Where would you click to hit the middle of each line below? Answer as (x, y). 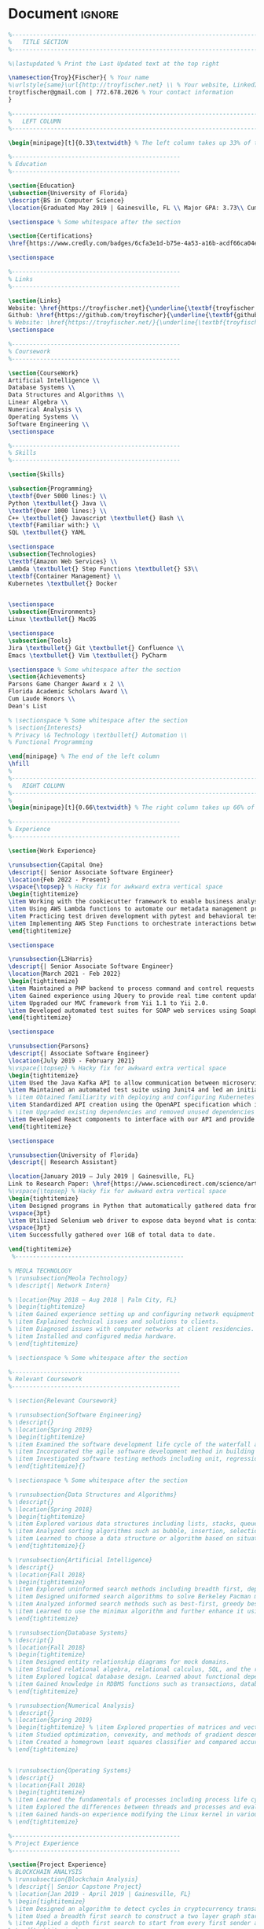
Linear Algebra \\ (38, 402)
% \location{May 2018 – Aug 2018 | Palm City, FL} (93, 1299)
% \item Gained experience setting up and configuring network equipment (132, 1314)
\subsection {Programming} (50, 489)
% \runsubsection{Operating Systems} (70, 1770)
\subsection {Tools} (40, 641)
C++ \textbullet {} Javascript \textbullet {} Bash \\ (96, 518)
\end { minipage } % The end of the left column (84, 756)
